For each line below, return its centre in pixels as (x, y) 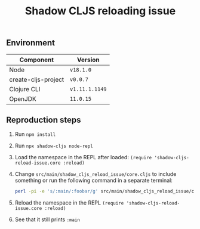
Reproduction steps (44, 120)
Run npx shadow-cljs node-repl (54, 146)
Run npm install (35, 134)
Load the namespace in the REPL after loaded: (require (83, 157)
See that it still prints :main (47, 219)
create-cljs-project (37, 79)
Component (37, 60)
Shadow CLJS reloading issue (100, 11)
